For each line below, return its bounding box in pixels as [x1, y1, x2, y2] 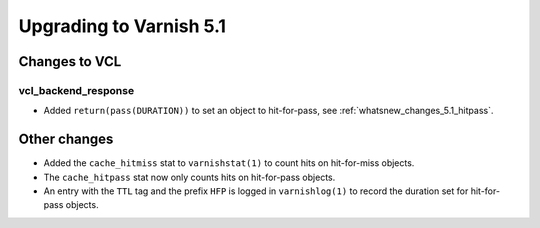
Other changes [18, 131, 114, 148]
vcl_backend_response [18, 83, 135, 97]
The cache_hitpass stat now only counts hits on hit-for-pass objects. [43, 171, 336, 183]
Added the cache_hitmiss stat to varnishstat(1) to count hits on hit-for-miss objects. [43, 157, 415, 169]
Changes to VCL [18, 53, 122, 70]
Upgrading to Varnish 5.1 [18, 15, 227, 37]
